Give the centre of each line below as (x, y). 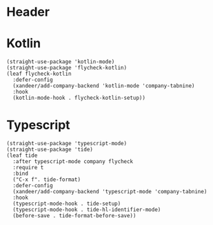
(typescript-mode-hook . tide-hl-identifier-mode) (87, 210)
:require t (28, 168)
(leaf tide (22, 156)
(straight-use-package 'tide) (50, 150)
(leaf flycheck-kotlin (39, 74)
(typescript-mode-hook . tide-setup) (67, 204)
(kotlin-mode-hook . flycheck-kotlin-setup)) (79, 98)
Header (28, 12)
